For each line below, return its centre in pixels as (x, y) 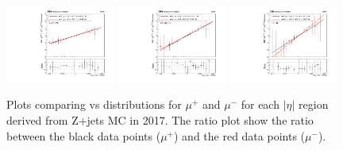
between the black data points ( (84, 135)
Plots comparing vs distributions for (94, 104)
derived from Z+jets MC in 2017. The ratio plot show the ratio (160, 120)
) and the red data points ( (239, 135)
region (314, 104)
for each (260, 104)
